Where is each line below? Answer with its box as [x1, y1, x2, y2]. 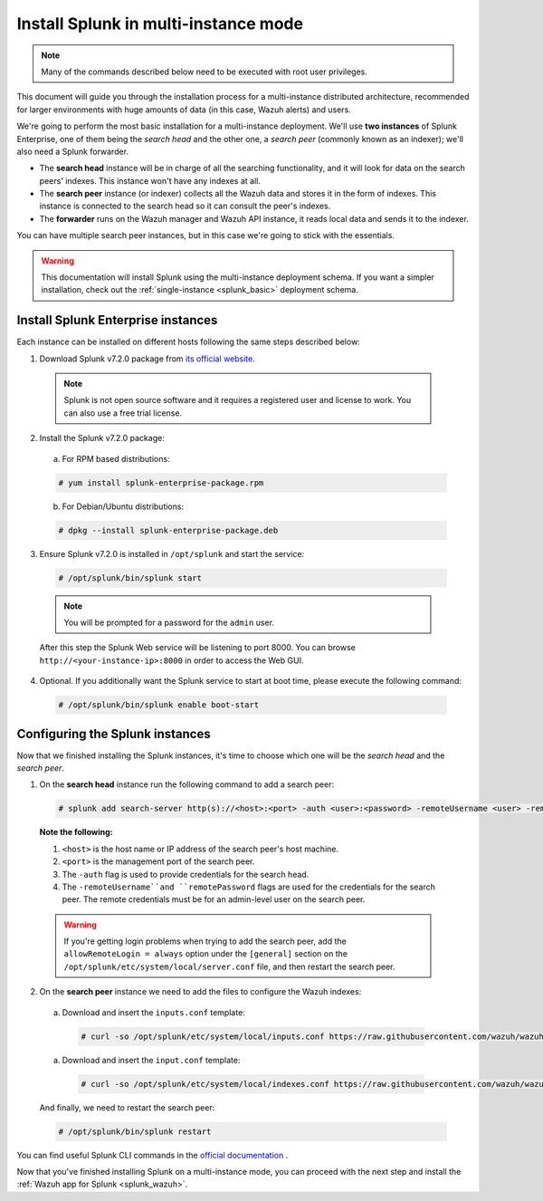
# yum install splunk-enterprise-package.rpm [58, 477, 264, 488]
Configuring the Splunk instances [16, 725, 212, 742]
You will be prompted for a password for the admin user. [63, 617, 275, 628]
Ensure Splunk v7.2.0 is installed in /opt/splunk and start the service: [39, 548, 305, 559]
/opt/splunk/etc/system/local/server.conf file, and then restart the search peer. [63, 961, 395, 972]
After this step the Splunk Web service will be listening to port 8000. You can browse [39, 642, 357, 653]
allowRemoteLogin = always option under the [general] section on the [63, 948, 348, 959]
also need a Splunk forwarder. [16, 146, 129, 157]
